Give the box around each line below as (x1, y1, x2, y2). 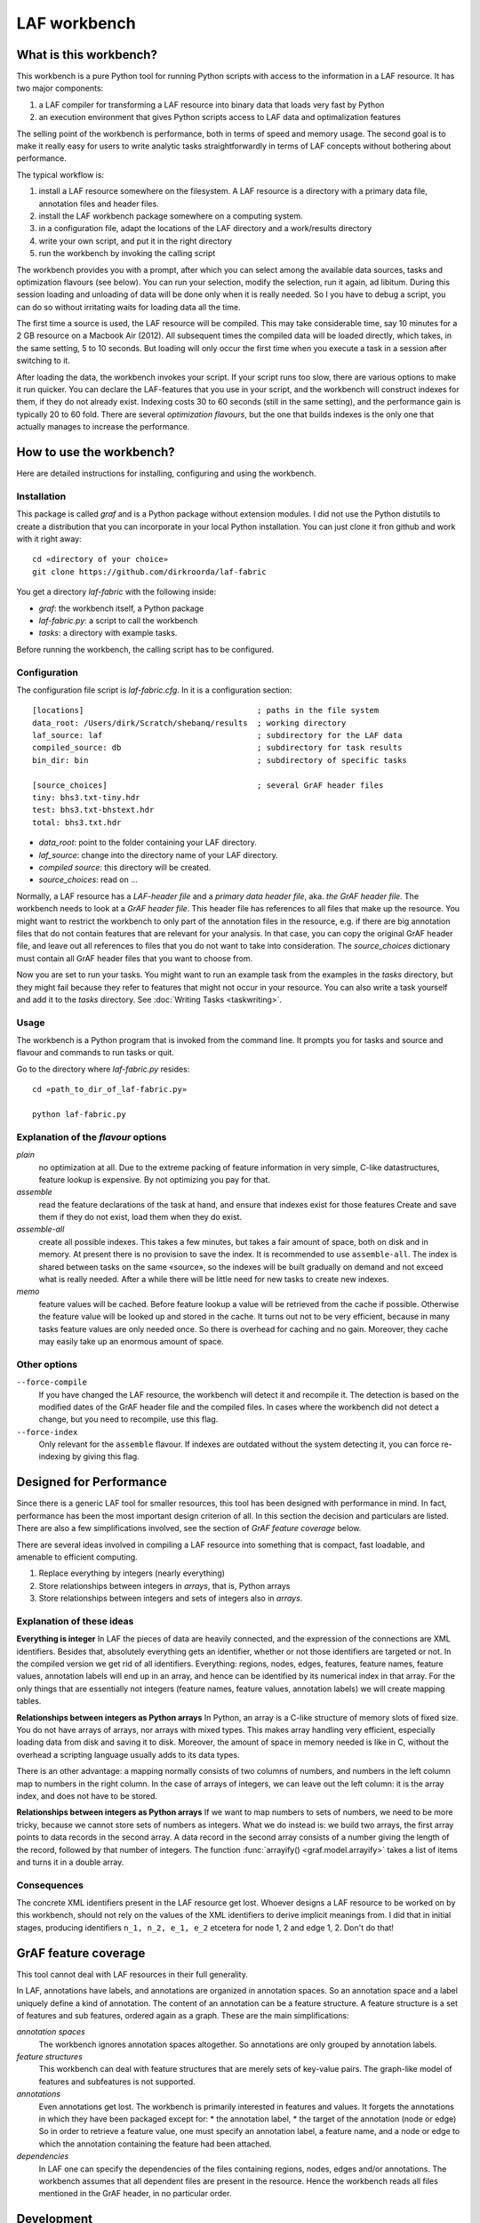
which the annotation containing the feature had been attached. (38, 2139, 272, 2149)
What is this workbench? (16, 47, 157, 62)
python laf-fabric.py (32, 1110, 126, 1120)
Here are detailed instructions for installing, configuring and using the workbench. (16, 468, 316, 479)
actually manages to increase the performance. (16, 421, 190, 432)
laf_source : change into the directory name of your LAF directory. (38, 849, 279, 860)
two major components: (16, 83, 104, 93)
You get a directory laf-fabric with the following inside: (16, 587, 217, 598)
